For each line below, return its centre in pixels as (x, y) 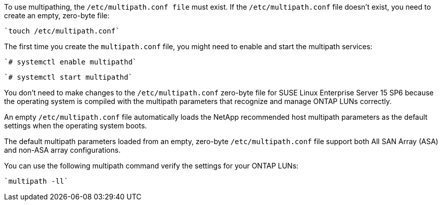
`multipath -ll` (36, 181)
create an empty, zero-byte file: (57, 15)
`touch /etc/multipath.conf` (62, 31)
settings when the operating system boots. (76, 126)
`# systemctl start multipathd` (68, 77)
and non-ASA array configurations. (62, 150)
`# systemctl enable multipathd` (71, 62)
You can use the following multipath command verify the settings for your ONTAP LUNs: (151, 166)
